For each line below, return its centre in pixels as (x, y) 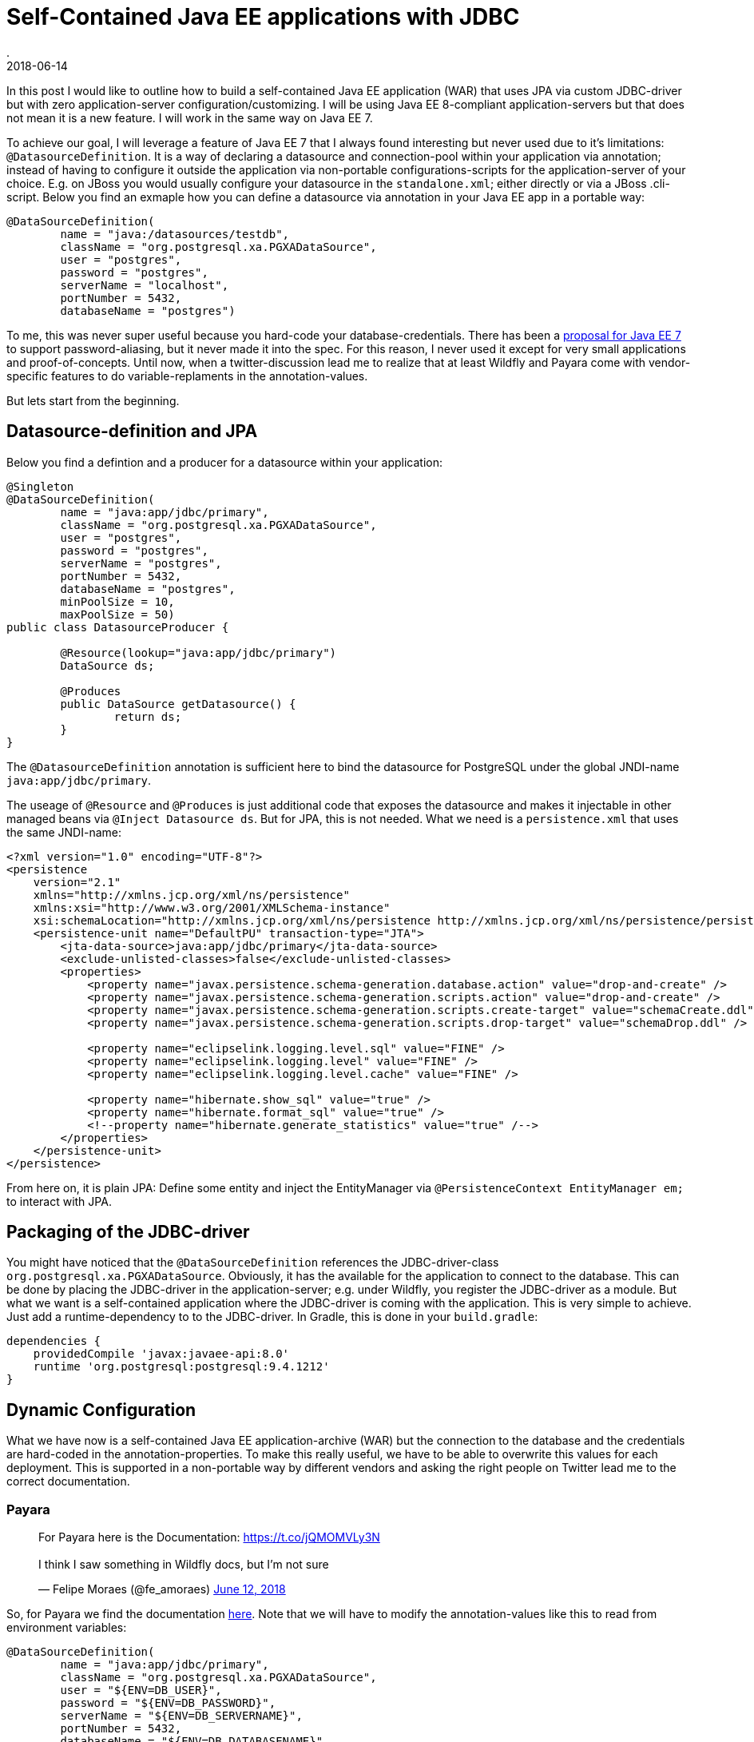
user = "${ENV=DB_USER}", (141, 1690)
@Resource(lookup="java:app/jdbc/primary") (198, 652)
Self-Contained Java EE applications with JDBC (263, 17)
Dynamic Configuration (101, 1410)
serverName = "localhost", (145, 285)
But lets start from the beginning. (93, 400)
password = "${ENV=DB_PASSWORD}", (168, 1703)
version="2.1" (77, 882)
